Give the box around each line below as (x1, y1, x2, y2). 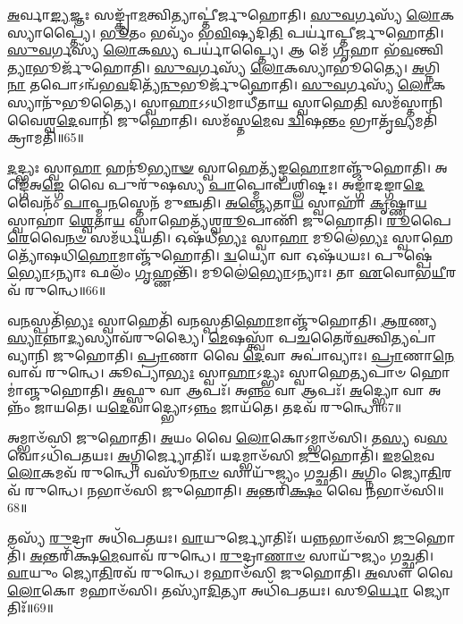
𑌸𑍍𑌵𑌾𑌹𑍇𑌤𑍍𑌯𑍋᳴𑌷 (391, 228, 453, 247)
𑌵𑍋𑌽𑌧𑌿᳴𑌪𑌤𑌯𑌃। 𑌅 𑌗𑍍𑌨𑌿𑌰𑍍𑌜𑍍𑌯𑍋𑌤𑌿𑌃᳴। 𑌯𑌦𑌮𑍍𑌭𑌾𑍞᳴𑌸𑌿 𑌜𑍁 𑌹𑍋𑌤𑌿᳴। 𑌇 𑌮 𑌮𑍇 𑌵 (7, 445, 435, 464)
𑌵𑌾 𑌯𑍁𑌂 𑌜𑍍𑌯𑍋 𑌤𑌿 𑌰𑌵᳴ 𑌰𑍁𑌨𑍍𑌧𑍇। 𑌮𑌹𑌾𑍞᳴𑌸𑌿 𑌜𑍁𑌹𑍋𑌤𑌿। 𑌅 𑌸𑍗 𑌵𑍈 (7, 563, 453, 582)
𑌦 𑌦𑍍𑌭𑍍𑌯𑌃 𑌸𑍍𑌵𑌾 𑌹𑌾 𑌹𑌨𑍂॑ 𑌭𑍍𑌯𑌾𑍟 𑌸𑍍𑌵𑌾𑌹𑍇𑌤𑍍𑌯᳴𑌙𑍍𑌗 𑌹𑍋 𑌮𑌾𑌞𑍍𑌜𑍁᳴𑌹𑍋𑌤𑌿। (7, 157, 431, 176)
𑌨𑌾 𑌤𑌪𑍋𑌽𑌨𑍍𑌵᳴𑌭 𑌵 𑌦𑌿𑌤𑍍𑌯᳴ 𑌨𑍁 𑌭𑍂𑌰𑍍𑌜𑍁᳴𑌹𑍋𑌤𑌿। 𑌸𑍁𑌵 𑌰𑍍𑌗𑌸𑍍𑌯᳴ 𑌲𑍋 (7, 75, 432, 94)
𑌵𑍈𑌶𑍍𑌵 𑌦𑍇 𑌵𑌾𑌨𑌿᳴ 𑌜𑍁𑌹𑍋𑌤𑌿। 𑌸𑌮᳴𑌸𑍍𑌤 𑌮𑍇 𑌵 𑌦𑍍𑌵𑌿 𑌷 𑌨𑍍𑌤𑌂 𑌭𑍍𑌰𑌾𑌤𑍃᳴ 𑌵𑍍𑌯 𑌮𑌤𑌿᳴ (7, 110, 438, 129)
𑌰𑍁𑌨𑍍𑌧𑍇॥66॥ (24, 280, 106, 299)
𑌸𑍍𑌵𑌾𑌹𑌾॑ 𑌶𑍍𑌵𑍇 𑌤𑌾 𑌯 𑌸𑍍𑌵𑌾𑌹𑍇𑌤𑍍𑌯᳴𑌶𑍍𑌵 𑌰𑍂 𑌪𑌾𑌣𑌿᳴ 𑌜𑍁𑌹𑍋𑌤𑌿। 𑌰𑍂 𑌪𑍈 (7, 210, 451, 229)
